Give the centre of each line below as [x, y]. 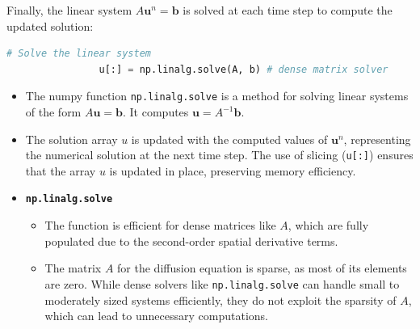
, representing [377, 139]
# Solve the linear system [79, 54]
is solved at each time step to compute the [288, 10]
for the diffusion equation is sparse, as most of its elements [262, 268]
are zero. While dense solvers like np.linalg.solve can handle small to [222, 283]
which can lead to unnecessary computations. [156, 316]
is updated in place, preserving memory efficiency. [233, 170]
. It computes [156, 112]
